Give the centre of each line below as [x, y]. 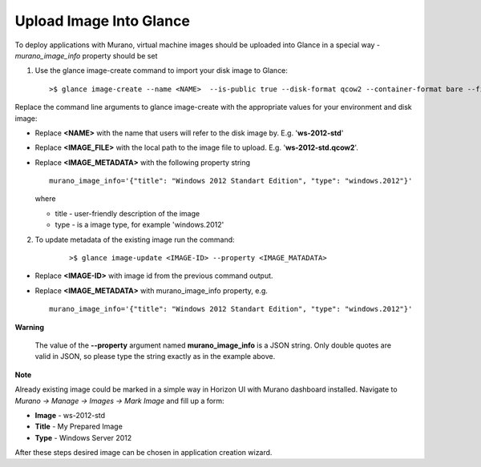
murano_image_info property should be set [86, 55]
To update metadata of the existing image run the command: [135, 240]
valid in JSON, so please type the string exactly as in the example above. [155, 356]
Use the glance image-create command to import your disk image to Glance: [162, 70]
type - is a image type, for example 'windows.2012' [139, 225]
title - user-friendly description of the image [127, 213]
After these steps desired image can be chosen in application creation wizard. [143, 453]
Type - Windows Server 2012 [83, 437]
